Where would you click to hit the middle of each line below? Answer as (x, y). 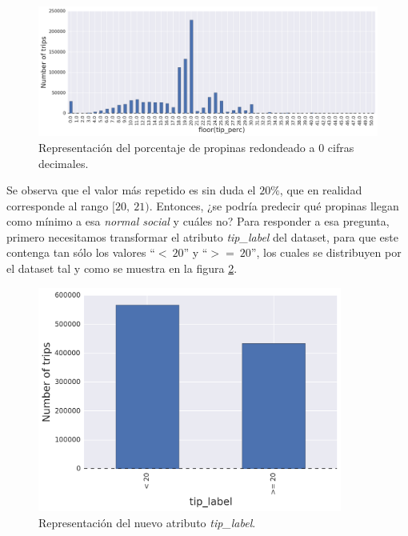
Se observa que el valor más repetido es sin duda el (131, 190)
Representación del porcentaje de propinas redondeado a (177, 147)
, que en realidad (321, 190)
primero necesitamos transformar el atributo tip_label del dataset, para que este (202, 236)
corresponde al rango (58, 205)
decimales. (64, 163)
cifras (341, 147)
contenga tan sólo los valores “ (81, 252)
